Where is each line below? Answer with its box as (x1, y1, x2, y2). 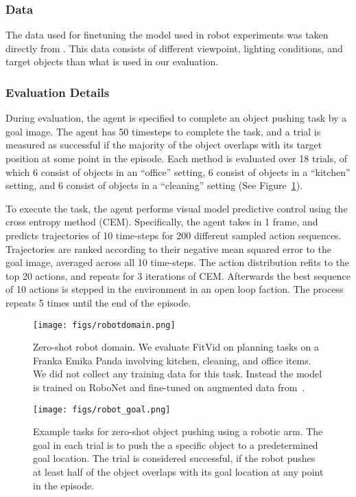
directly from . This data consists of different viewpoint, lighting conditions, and (5, 41, 343, 55)
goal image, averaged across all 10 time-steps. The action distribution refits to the (5, 255, 350, 269)
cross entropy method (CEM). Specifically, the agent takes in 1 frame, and (5, 214, 318, 229)
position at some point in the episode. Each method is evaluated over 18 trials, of (5, 151, 348, 165)
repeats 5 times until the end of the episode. (5, 295, 191, 309)
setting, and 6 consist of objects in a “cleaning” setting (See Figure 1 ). (5, 178, 303, 192)
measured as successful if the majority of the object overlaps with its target (5, 137, 322, 152)
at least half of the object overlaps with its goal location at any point (33, 465, 324, 478)
